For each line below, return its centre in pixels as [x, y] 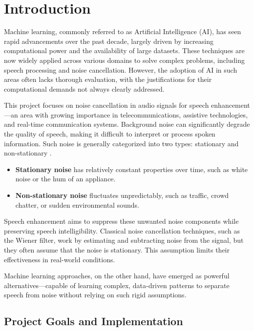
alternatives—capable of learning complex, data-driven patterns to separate [117, 285]
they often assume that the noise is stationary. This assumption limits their [117, 250]
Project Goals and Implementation [94, 321]
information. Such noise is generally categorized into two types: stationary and [121, 143]
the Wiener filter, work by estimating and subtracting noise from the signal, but [124, 240]
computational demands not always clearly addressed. [84, 88]
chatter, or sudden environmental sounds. [77, 204]
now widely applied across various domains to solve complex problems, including [124, 60]
